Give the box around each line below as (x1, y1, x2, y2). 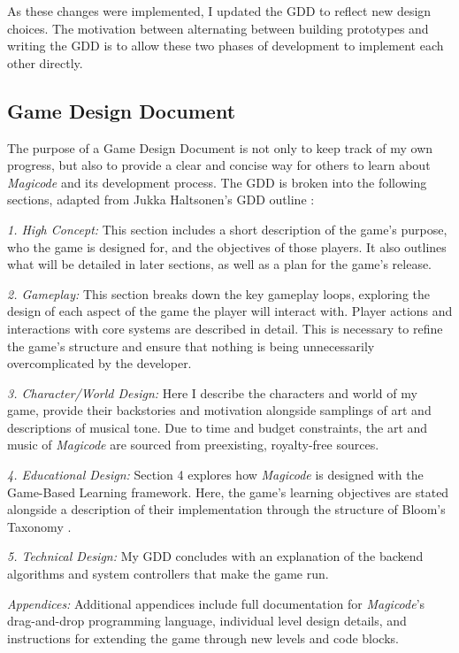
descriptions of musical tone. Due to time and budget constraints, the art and (7, 418, 428, 436)
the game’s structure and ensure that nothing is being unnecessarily (7, 336, 375, 355)
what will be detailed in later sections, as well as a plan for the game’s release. (7, 255, 432, 273)
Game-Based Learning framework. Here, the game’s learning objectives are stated (7, 482, 449, 501)
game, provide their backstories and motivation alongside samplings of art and (7, 401, 432, 419)
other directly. (7, 53, 83, 72)
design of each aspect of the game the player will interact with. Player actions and (7, 302, 453, 320)
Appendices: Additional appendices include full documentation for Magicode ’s (7, 594, 425, 612)
